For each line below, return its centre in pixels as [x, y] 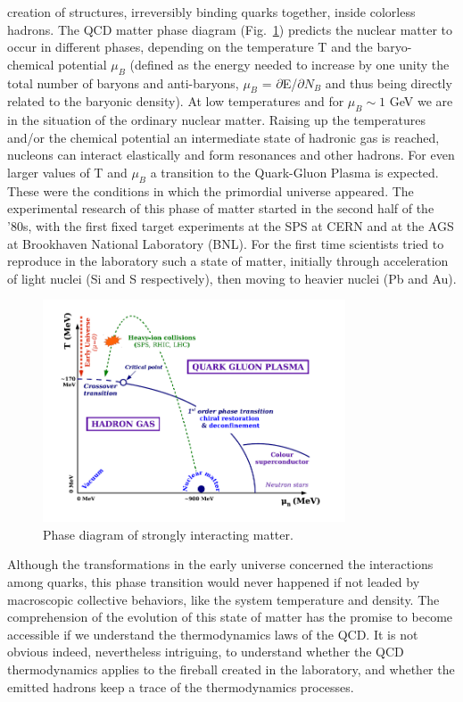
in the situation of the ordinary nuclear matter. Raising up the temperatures [216, 120]
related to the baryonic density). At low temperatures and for [176, 101]
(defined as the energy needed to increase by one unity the [289, 64]
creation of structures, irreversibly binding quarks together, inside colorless [211, 12]
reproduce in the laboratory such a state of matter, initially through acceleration [228, 261]
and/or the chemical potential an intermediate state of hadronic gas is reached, [223, 137]
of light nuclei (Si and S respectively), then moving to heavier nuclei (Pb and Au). [232, 278]
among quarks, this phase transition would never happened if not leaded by [214, 582]
